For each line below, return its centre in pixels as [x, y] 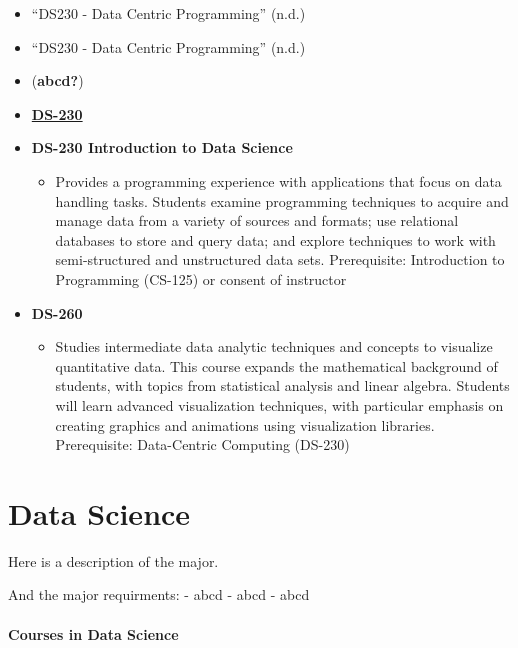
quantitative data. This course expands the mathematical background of [276, 365]
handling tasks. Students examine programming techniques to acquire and [282, 200]
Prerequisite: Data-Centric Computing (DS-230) [202, 444]
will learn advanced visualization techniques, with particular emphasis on [279, 404]
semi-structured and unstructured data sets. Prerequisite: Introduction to [280, 259]
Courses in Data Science [93, 633]
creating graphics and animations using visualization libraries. [245, 424]
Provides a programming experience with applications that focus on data [278, 180]
